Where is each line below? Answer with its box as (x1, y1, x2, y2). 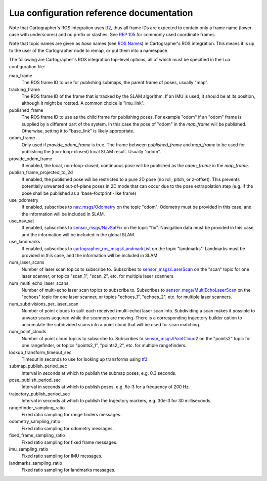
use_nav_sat (9, 218, 34, 224)
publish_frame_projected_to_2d (9, 170, 73, 175)
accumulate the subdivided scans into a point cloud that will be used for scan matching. (21, 321, 200, 327)
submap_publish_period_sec (9, 363, 67, 369)
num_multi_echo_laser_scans (9, 280, 69, 286)
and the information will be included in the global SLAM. (21, 231, 135, 237)
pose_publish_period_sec (9, 377, 61, 383)
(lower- (238, 25, 254, 31)
